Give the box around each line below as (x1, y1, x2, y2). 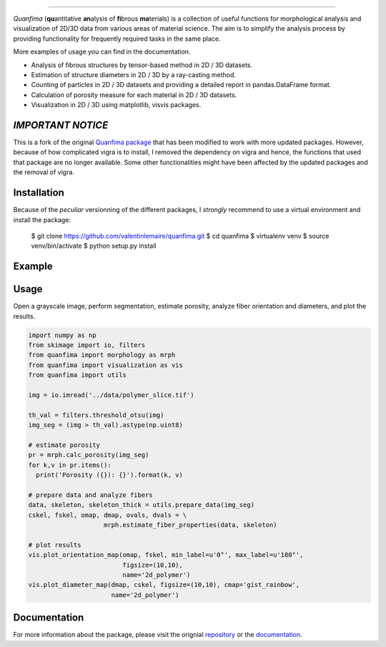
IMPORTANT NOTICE (13, 119, 109, 131)
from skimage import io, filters (28, 341, 146, 349)
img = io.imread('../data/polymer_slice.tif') (28, 391, 194, 399)
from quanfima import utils (28, 371, 127, 379)
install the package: (13, 215, 71, 224)
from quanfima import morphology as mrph (28, 351, 176, 359)
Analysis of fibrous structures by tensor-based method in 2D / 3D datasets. (31, 61, 253, 69)
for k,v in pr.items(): (28, 461, 112, 469)
